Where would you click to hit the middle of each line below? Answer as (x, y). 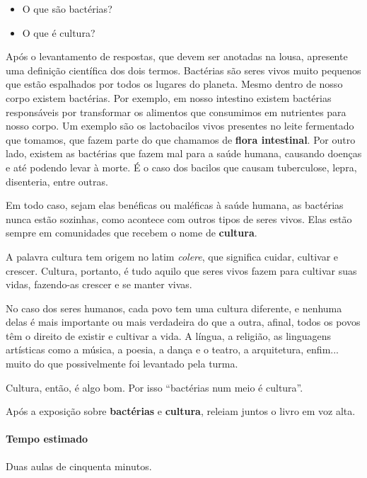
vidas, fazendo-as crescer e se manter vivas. (99, 284)
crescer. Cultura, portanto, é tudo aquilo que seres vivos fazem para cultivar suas (181, 270)
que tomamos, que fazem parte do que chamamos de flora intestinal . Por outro (181, 139)
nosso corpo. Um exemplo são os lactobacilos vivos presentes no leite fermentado (180, 126)
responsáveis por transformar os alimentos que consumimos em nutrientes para (176, 112)
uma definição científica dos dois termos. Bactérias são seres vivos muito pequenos (183, 70)
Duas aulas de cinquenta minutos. (79, 466)
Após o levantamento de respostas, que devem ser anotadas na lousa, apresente (177, 56)
